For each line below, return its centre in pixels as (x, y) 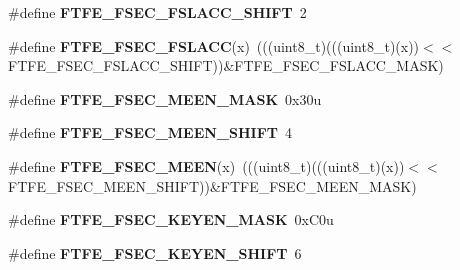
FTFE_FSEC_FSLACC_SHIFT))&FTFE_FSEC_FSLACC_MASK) (226, 65)
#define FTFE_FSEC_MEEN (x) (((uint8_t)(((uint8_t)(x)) (206, 165)
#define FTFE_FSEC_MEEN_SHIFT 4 (150, 132)
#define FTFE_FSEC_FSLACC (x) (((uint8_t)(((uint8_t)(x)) (214, 45)
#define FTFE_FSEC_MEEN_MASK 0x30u (165, 98)
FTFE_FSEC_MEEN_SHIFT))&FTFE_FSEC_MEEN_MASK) (212, 185)
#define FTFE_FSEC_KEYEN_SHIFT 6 (155, 252)
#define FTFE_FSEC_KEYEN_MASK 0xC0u (171, 219)
